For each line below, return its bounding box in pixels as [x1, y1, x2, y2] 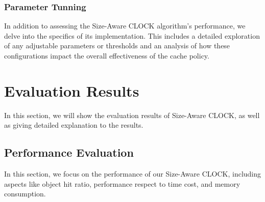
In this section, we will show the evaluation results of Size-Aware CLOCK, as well [4, 109, 260, 120]
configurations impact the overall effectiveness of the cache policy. [4, 50, 209, 61]
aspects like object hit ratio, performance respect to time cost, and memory [4, 178, 240, 189]
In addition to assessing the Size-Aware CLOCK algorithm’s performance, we [4, 20, 246, 31]
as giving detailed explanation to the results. [4, 120, 143, 130]
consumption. [4, 188, 46, 199]
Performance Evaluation [4, 145, 134, 160]
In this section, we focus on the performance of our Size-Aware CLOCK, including [4, 168, 261, 179]
